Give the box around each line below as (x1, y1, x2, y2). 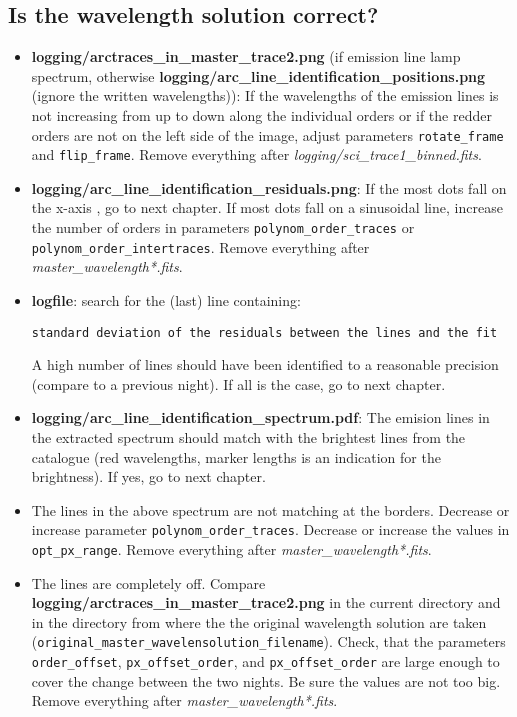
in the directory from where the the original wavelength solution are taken (31, 611, 487, 632)
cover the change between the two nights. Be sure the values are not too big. (31, 670, 501, 691)
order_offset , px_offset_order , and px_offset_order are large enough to (31, 651, 500, 672)
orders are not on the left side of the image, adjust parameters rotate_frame (31, 124, 504, 145)
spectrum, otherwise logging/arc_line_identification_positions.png (31, 65, 486, 86)
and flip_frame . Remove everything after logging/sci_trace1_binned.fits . (31, 144, 482, 165)
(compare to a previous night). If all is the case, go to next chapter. (31, 373, 446, 394)
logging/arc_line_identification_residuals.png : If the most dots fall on (31, 177, 507, 198)
